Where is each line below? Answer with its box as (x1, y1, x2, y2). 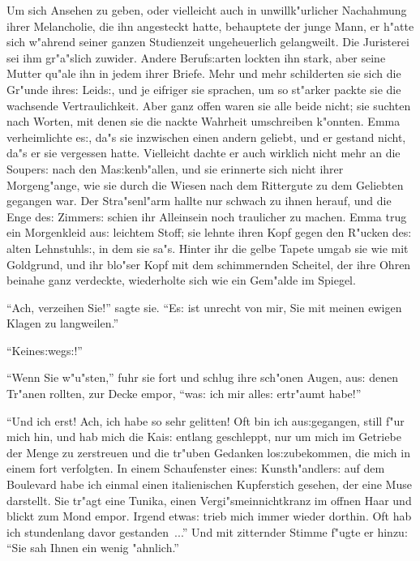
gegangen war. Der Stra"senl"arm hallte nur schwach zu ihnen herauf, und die (6, 192, 392, 209)
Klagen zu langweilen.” (6, 315, 119, 332)
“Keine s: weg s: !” (6, 341, 83, 358)
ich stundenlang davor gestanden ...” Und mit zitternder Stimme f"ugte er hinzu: (6, 523, 408, 540)
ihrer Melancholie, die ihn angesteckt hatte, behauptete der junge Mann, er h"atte (6, 17, 414, 34)
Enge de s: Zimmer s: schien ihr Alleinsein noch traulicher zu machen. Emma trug (6, 208, 407, 225)
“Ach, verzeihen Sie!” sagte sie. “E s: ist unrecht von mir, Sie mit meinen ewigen (6, 298, 402, 315)
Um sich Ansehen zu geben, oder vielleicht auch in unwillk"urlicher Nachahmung (6, 2, 407, 18)
